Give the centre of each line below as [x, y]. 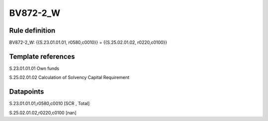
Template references [42, 56]
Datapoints [27, 92]
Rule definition [32, 30]
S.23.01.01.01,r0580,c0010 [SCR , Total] [49, 104]
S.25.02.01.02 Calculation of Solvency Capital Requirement [69, 77]
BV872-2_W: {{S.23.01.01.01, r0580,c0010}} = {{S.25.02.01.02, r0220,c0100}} [88, 43]
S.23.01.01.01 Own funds [34, 68]
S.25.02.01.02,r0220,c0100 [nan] [43, 113]
